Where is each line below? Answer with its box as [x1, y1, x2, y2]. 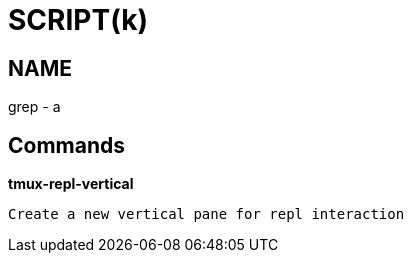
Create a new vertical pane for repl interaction [8, 206, 405, 223]
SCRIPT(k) [8, 3, 148, 37]
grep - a [8, 98, 61, 116]
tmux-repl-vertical [8, 175, 134, 193]
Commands [8, 132, 126, 158]
